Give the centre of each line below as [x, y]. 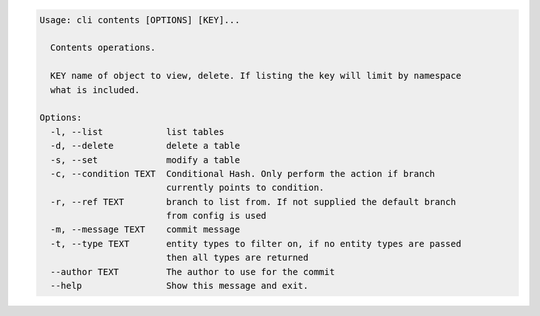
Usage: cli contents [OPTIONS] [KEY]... [139, 19]
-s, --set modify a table [145, 159]
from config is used [216, 216]
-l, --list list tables [137, 131]
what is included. [95, 89]
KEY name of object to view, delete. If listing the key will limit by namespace [256, 76]
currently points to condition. [245, 188]
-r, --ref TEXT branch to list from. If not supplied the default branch [253, 201]
